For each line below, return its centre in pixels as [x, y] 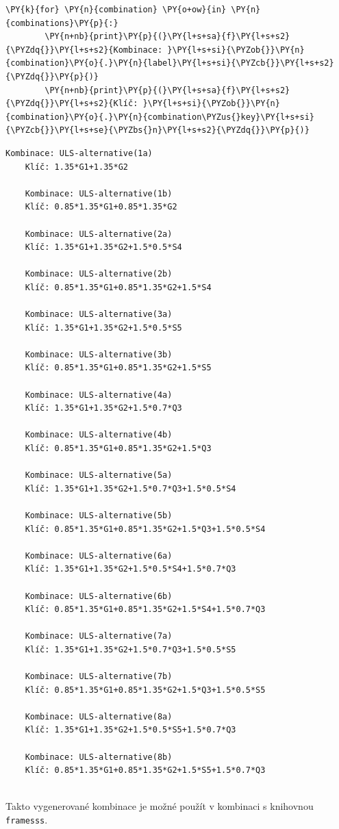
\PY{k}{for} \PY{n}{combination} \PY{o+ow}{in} [116, 10]
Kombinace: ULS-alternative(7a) [99, 636]
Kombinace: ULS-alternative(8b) [99, 757]
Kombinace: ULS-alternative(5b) [99, 515]
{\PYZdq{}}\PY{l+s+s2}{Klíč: [72, 104]
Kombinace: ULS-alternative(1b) [99, 193]
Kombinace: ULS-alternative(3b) [99, 354]
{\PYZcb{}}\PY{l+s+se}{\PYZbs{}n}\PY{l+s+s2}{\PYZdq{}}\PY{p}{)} [158, 130]
